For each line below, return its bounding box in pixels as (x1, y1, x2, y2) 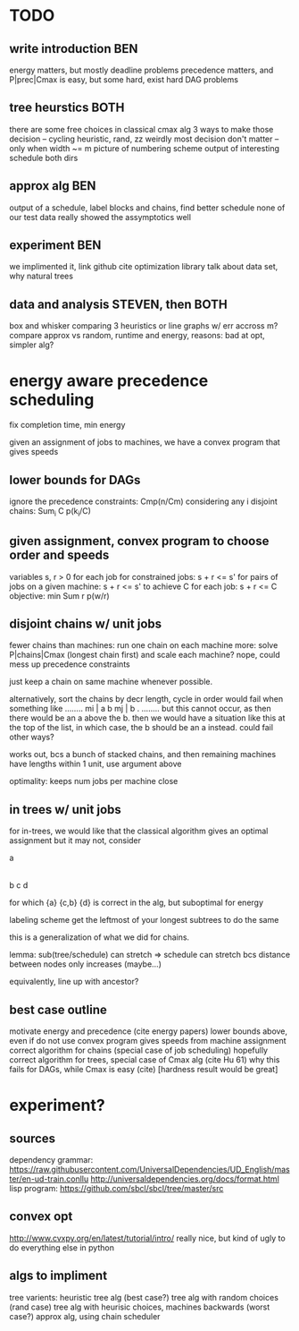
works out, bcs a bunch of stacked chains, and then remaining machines (9, 749, 277, 760)
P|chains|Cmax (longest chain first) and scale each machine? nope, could (9, 650, 281, 661)
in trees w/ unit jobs (9, 802, 122, 817)
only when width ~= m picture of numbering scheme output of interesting (9, 142, 279, 153)
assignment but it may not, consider (9, 835, 141, 846)
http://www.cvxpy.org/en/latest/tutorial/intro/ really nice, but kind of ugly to (9, 1233, 286, 1243)
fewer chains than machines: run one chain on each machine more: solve (9, 640, 278, 651)
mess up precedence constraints (9, 659, 131, 670)
